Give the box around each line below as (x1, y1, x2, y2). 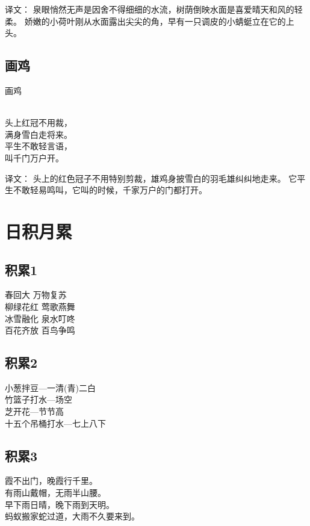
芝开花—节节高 (5, 405, 64, 418)
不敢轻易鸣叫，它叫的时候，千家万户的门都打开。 (13, 184, 207, 196)
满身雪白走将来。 (5, 128, 72, 140)
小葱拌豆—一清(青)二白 (5, 381, 96, 394)
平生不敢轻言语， (5, 140, 72, 152)
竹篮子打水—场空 (5, 393, 72, 406)
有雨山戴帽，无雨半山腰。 (5, 486, 106, 499)
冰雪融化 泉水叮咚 (5, 312, 75, 324)
